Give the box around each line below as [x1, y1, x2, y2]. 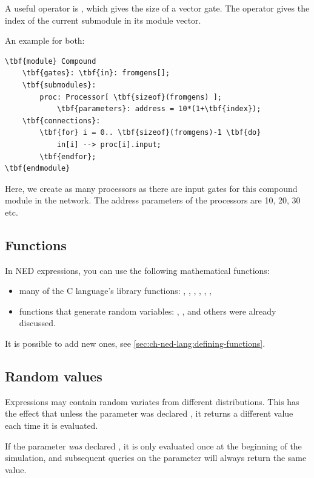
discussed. [19, 316, 56, 329]
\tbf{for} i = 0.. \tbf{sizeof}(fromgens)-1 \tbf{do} [39, 128, 261, 137]
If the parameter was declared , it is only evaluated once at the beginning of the [5, 439, 302, 452]
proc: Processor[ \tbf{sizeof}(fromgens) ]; [39, 92, 222, 101]
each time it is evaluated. [5, 419, 98, 432]
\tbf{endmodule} [5, 164, 70, 173]
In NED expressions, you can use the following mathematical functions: [5, 264, 270, 276]
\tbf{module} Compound [5, 56, 96, 66]
